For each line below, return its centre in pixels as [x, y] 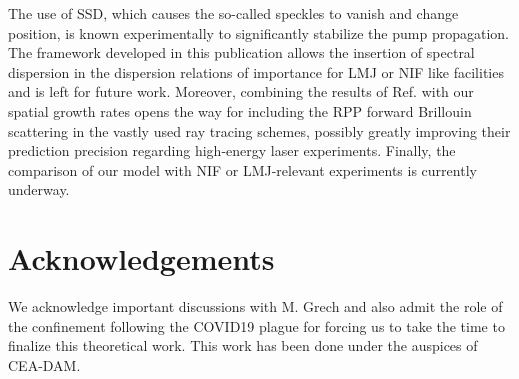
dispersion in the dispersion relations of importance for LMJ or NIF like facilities [256, 71]
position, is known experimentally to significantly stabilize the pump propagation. [258, 32]
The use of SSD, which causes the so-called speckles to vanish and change [233, 13]
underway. [39, 189]
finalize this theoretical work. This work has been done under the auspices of [243, 345]
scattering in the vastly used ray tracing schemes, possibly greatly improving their [259, 130]
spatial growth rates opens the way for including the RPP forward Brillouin [240, 110]
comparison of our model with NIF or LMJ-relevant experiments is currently [242, 169]
